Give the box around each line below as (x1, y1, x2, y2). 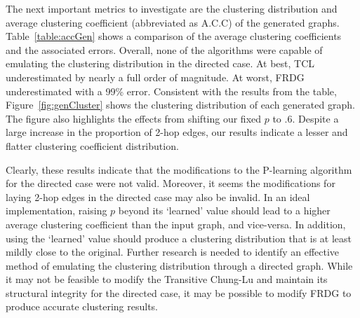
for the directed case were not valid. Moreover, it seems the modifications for (6, 176, 335, 191)
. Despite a (292, 111, 339, 125)
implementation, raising (6, 203, 107, 218)
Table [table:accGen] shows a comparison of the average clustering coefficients (6, 29, 342, 43)
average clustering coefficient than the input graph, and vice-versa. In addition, (6, 216, 346, 231)
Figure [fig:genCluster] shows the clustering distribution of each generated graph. (6, 97, 355, 112)
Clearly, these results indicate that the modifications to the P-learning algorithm (6, 162, 352, 177)
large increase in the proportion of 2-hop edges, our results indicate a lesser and (6, 125, 348, 139)
